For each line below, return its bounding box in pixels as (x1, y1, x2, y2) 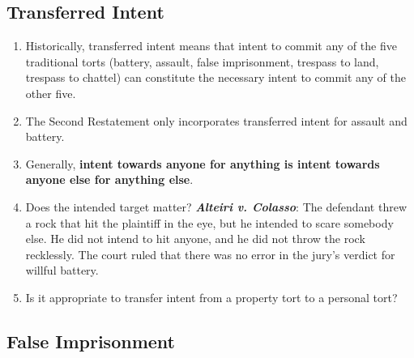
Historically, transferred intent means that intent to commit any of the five (25, 37, 397, 54)
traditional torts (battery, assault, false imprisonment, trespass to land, (25, 53, 379, 70)
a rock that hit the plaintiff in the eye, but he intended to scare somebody (25, 214, 394, 231)
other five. (25, 84, 76, 101)
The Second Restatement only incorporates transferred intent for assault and (25, 112, 408, 129)
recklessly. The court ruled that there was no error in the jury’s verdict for (25, 245, 395, 262)
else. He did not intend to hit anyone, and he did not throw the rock (25, 230, 365, 247)
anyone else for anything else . (25, 171, 194, 188)
